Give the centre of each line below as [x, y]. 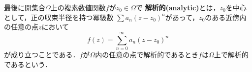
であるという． [28, 64]
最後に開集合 [25, 7]
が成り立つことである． [42, 54]
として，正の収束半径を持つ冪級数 [59, 17]
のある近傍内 [226, 17]
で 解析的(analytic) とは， [178, 7]
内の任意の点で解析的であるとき [147, 54]
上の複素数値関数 [78, 7]
